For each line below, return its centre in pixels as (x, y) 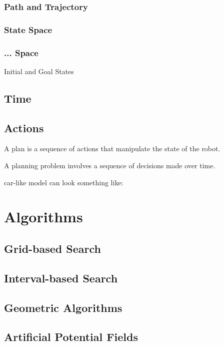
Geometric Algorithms (63, 307)
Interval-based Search (61, 278)
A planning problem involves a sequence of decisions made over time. (110, 165)
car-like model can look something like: (64, 182)
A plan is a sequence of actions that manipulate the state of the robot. (112, 148)
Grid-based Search (52, 249)
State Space (28, 29)
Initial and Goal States (39, 71)
